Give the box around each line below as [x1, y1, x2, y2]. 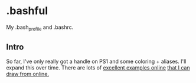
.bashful [6, 4, 48, 18]
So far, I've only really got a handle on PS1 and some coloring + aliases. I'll [6, 58, 187, 65]
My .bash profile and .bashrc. [6, 24, 74, 32]
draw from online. [6, 70, 49, 77]
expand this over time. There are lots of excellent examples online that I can [6, 64, 190, 71]
